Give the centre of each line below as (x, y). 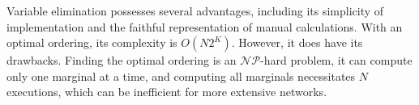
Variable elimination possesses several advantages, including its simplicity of (195, 10)
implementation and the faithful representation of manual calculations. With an (205, 26)
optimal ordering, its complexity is (92, 42)
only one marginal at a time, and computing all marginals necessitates (181, 76)
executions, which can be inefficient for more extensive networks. (167, 92)
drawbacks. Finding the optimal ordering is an (122, 60)
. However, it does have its (297, 42)
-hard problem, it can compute (336, 60)
